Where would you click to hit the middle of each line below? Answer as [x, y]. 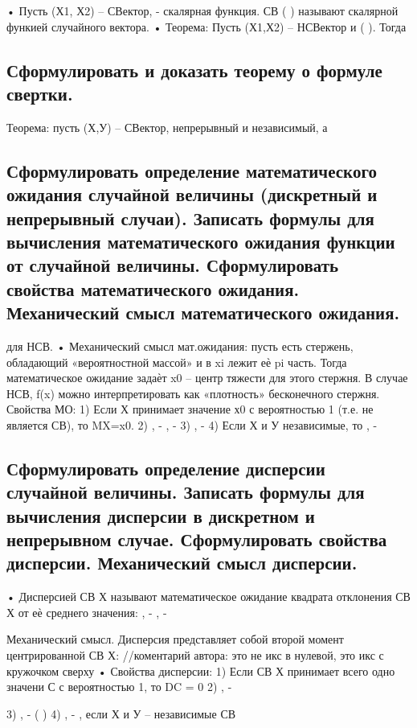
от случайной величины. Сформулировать [173, 265]
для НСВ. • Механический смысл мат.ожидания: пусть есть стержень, [180, 345]
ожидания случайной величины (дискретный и [192, 194]
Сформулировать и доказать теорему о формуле [194, 70]
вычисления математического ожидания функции [201, 241]
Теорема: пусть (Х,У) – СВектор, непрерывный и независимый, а [167, 127]
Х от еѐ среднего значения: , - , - [87, 612]
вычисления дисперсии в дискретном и [161, 515]
